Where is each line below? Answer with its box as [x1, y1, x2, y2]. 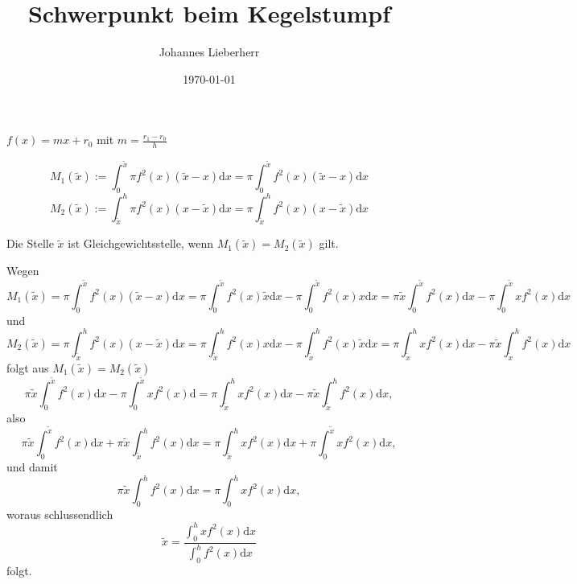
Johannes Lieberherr [159, 43, 260, 60]
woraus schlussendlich [6, 505, 113, 522]
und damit [6, 458, 58, 475]
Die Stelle [6, 235, 54, 252]
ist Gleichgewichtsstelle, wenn [68, 235, 213, 252]
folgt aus [6, 359, 49, 376]
